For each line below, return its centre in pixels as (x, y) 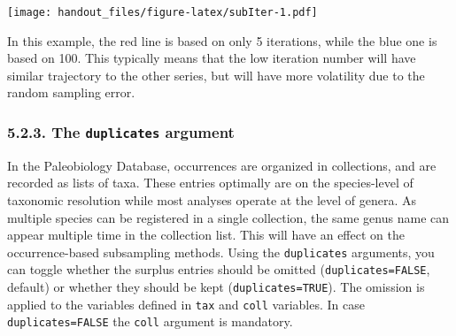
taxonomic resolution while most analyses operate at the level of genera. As (212, 200)
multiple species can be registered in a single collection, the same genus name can (228, 217)
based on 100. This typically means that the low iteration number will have (212, 58)
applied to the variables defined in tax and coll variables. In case (186, 304)
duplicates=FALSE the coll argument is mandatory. (150, 321)
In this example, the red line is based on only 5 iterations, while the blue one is (222, 40)
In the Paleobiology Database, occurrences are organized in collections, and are (222, 165)
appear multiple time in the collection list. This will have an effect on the (206, 235)
